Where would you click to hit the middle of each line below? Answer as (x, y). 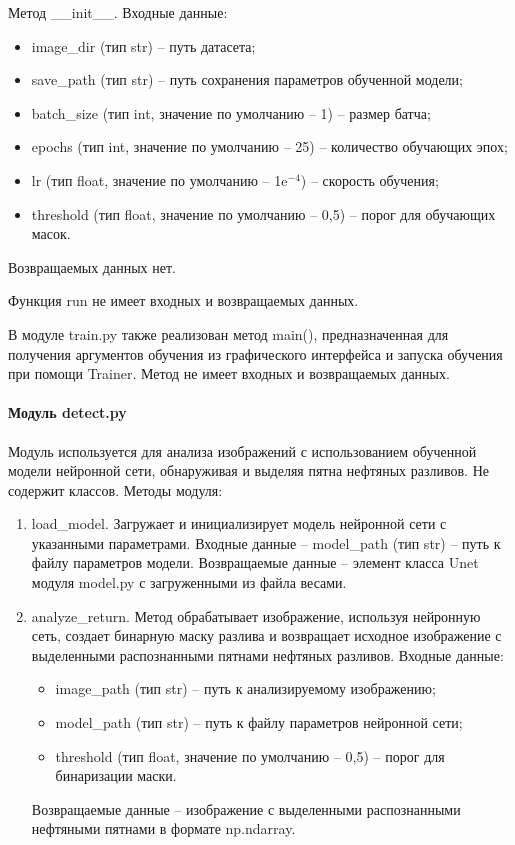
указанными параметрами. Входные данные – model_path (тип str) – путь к (266, 542)
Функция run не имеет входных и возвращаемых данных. (183, 300)
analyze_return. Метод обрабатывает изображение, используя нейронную (256, 615)
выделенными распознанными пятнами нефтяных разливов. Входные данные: (267, 654)
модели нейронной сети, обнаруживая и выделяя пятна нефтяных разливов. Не (248, 470)
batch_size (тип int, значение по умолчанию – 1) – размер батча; (231, 112)
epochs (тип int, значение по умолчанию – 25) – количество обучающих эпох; (269, 146)
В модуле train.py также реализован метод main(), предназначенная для (228, 333)
